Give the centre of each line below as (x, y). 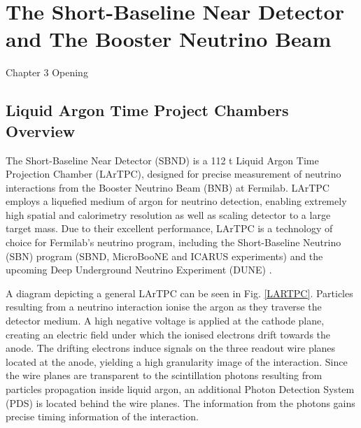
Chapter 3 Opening (47, 72)
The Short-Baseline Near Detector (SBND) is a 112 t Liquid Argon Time (162, 160)
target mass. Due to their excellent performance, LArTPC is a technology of (169, 228)
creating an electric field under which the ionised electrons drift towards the (168, 334)
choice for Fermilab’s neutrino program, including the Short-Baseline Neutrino (174, 242)
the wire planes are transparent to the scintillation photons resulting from (164, 375)
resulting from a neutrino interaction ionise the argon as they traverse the (164, 307)
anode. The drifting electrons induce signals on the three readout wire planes (171, 348)
